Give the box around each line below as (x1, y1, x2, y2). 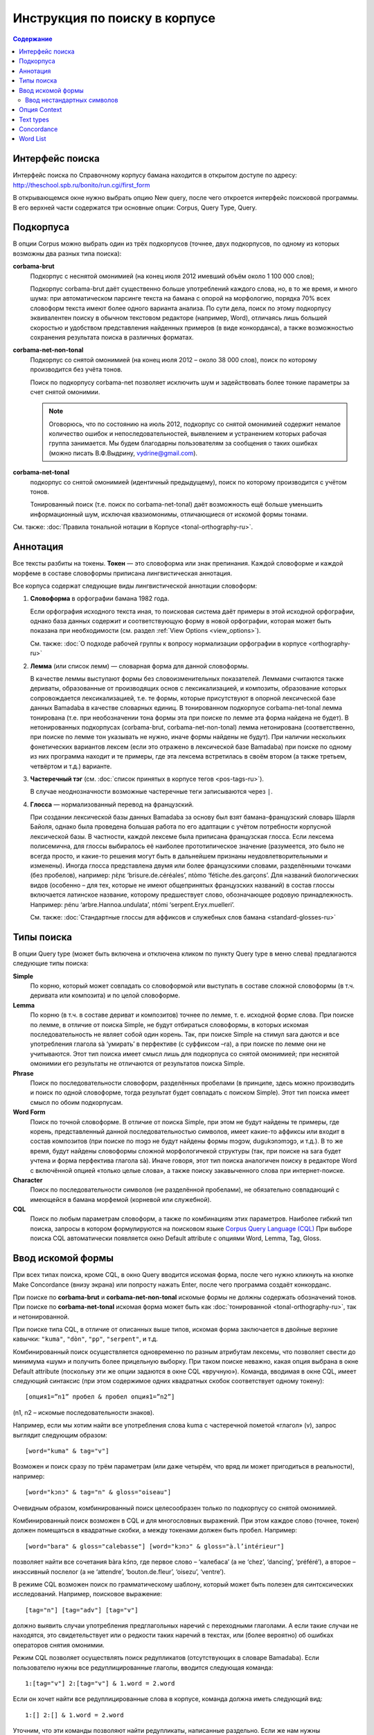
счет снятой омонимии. (30, 387, 100, 396)
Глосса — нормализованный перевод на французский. (30, 800, 194, 809)
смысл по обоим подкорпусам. (30, 1098, 123, 1106)
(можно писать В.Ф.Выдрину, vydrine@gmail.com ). (48, 448, 197, 457)
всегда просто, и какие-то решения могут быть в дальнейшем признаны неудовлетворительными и (30, 852, 328, 860)
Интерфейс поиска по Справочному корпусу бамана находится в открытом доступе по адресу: (12, 171, 297, 180)
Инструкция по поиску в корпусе (12, 10, 216, 26)
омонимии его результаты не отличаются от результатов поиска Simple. (30, 1059, 245, 1068)
